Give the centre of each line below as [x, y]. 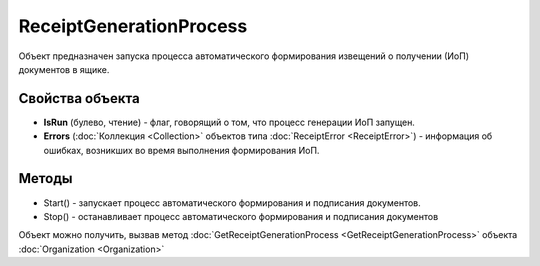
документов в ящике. [64, 69]
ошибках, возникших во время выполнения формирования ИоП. [181, 150]
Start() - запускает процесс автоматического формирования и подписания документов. [232, 202]
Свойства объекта [79, 98]
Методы [45, 178]
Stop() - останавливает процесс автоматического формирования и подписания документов [241, 216]
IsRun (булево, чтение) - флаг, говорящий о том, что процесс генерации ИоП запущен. [229, 122]
